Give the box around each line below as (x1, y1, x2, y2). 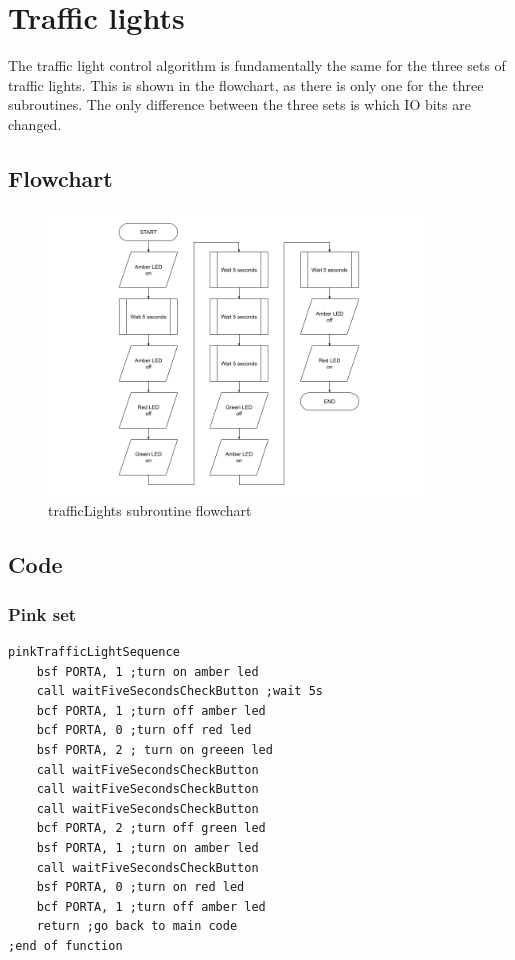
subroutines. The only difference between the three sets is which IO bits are (8, 94, 471, 115)
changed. (8, 113, 62, 134)
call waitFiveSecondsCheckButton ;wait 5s (36, 684, 323, 699)
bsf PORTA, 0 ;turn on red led (36, 880, 245, 895)
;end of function (8, 938, 123, 953)
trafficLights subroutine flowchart (48, 500, 252, 521)
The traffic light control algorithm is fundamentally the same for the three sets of (8, 55, 506, 76)
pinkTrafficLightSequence (8, 645, 180, 660)
